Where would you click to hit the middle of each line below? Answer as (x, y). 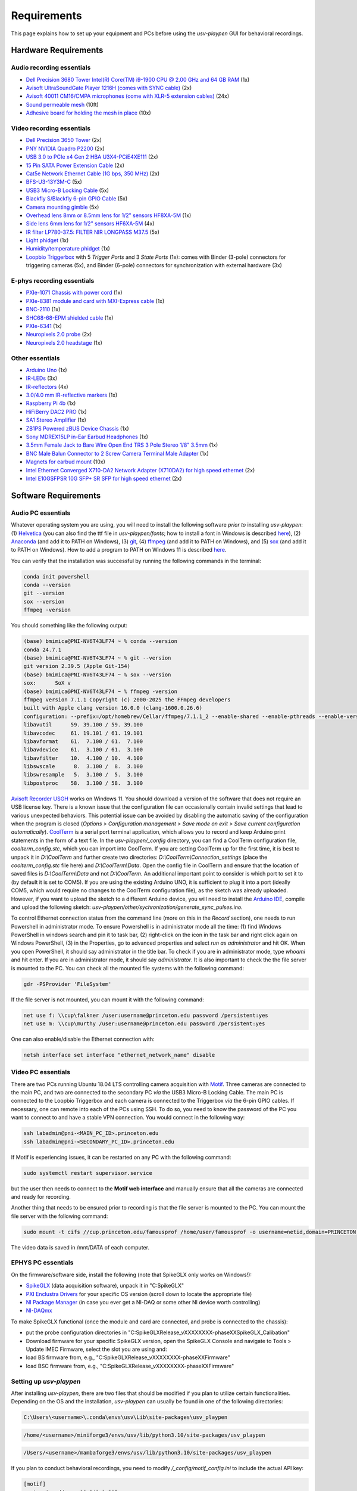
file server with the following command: (59, 1216)
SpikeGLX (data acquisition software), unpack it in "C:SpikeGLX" (105, 1286)
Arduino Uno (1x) (47, 370)
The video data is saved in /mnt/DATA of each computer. (80, 1247)
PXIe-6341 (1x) (44, 326)
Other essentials (35, 358)
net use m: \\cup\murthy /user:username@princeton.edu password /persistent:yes (144, 1023)
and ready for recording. (41, 1196)
